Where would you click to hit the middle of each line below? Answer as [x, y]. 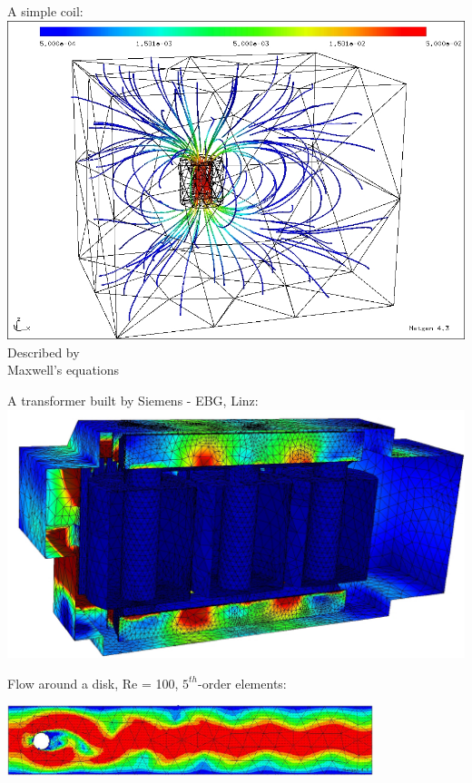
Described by [44, 352]
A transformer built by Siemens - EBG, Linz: [133, 400]
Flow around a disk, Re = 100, [93, 683]
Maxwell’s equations [64, 370]
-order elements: [242, 683]
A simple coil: [45, 11]
